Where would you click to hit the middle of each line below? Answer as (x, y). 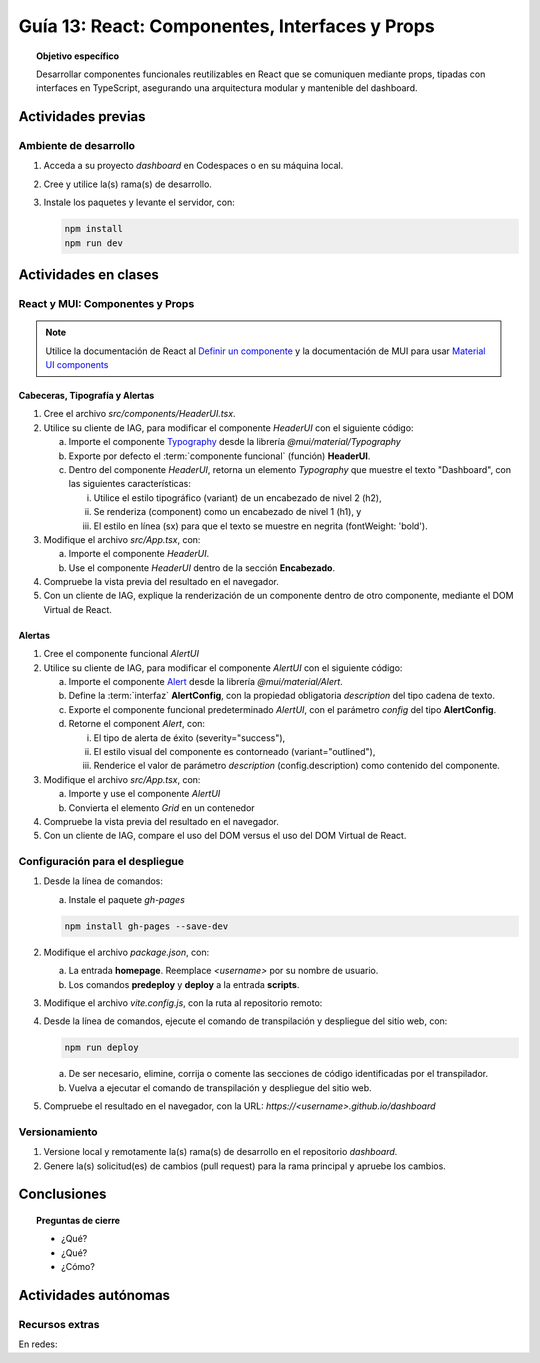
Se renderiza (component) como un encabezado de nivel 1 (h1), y (227, 512)
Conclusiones (62, 1194)
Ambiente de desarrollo (76, 146)
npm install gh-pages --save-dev (146, 926)
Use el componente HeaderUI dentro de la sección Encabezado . (201, 567)
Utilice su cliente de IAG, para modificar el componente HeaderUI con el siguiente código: (228, 427)
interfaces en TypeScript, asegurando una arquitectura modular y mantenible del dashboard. (227, 88)
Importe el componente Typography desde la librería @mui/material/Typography (235, 442)
